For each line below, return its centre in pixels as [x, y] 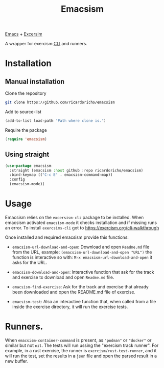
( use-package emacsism [28, 166]
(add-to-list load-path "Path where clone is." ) [56, 121]
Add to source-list [23, 112]
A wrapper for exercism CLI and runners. [46, 44]
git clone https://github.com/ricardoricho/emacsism [60, 102]
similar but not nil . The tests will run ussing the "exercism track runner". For [82, 345]
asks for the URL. [30, 262]
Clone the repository [26, 93]
